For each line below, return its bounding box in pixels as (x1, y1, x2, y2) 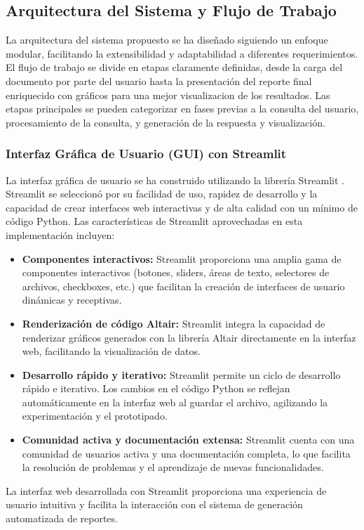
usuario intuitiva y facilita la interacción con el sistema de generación (6, 497, 303, 512)
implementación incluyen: (6, 227, 115, 242)
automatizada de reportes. (6, 511, 118, 526)
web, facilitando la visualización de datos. (22, 344, 201, 358)
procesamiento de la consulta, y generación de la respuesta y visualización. (6, 115, 325, 129)
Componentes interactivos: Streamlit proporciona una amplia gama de (22, 251, 342, 266)
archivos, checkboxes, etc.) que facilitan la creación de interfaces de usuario (22, 278, 345, 293)
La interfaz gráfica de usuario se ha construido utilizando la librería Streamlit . (6, 172, 344, 187)
